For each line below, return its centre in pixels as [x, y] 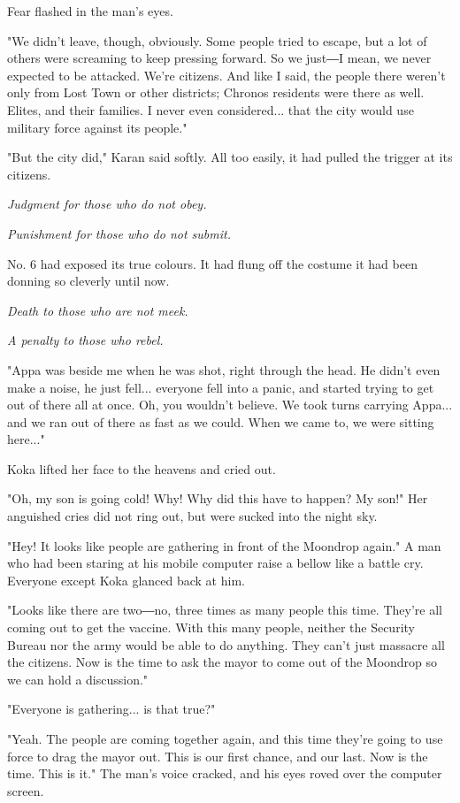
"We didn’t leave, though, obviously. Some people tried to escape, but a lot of [217, 40]
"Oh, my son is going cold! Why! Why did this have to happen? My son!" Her [218, 498]
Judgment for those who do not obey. [107, 204]
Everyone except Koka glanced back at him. [126, 580]
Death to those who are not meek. [98, 310]
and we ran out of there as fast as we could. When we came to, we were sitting [221, 421]
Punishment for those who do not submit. [119, 233]
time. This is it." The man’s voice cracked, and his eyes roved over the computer [225, 773]
